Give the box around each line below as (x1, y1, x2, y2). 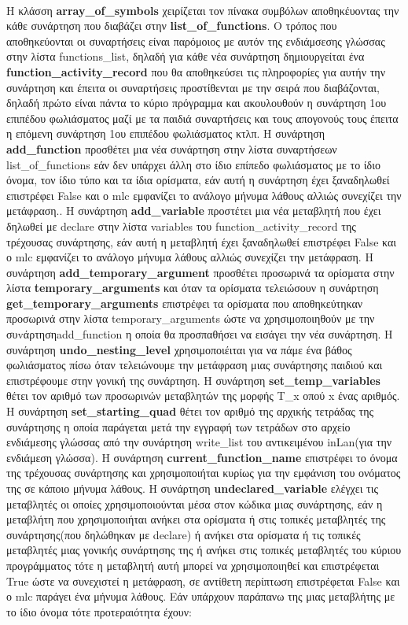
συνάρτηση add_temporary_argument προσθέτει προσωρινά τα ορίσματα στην (6, 264, 395, 280)
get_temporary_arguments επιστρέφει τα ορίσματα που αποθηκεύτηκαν (6, 294, 363, 311)
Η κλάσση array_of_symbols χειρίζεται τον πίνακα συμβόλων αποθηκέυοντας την (6, 2, 399, 18)
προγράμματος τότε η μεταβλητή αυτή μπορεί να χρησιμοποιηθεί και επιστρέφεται (6, 557, 380, 573)
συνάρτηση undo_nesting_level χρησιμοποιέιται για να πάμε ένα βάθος (6, 341, 352, 357)
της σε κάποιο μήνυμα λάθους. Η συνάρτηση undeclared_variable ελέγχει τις (6, 480, 379, 496)
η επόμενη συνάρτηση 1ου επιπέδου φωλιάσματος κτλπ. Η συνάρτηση (6, 125, 325, 142)
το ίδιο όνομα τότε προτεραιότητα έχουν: (6, 603, 192, 619)
